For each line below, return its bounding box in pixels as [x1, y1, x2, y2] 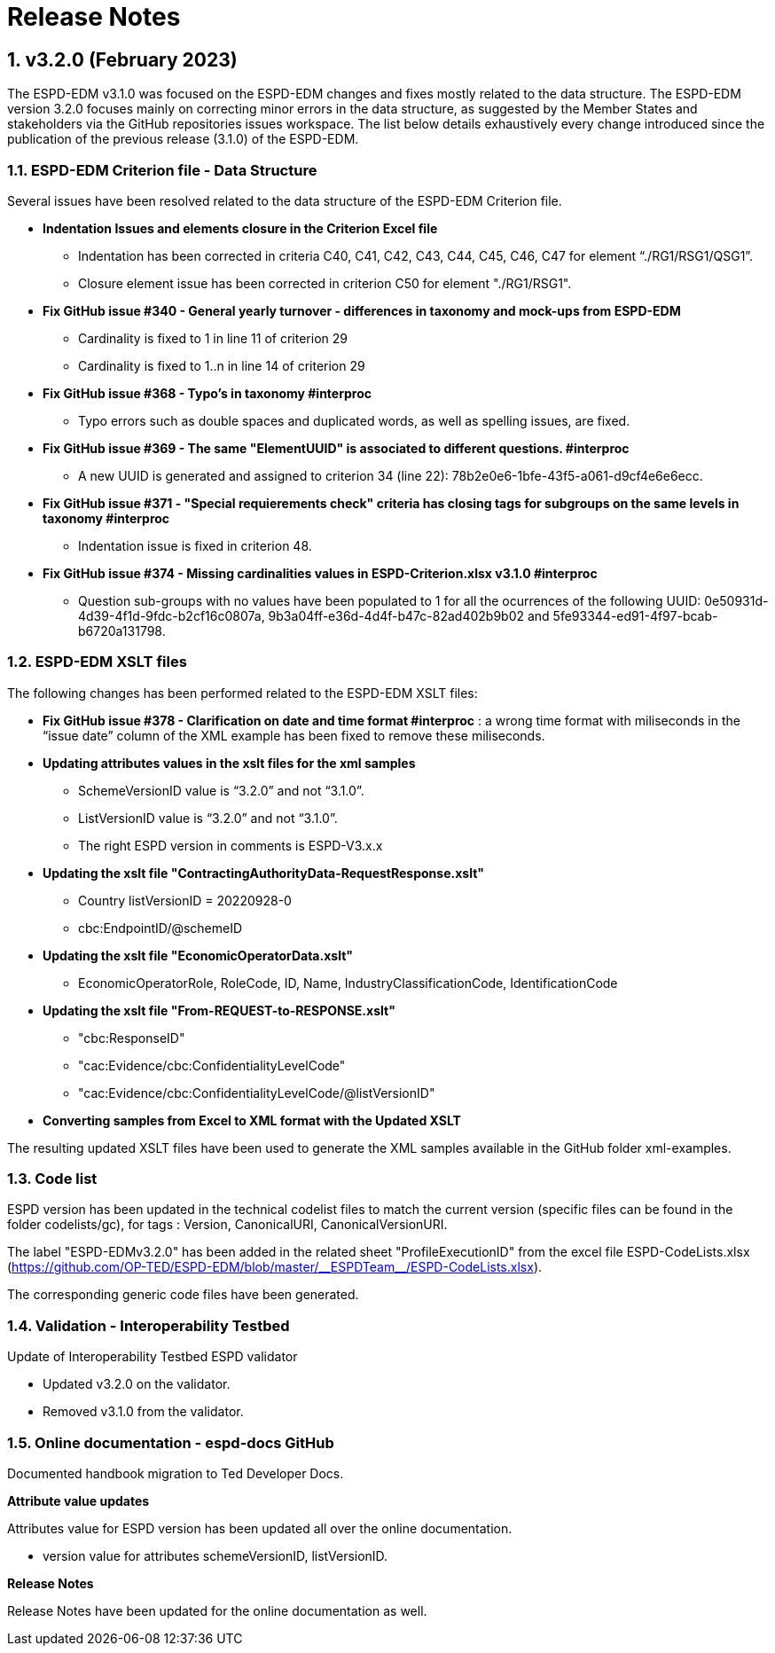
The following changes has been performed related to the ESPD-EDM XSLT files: [7, 685, 478, 701]
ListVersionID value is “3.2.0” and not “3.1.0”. [78, 810, 338, 826]
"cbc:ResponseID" [78, 1030, 185, 1046]
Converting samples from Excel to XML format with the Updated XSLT [43, 1112, 461, 1128]
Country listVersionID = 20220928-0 [78, 892, 292, 908]
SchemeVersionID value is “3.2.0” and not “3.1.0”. [78, 782, 364, 798]
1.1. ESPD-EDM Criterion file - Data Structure [7, 161, 317, 179]
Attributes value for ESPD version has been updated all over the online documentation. [7, 1520, 513, 1536]
